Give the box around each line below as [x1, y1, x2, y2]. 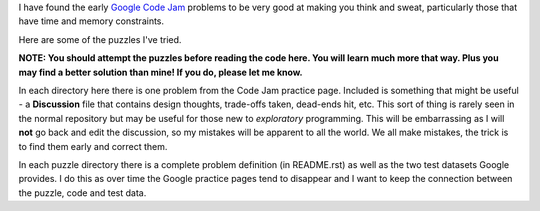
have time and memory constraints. [18, 15, 165, 27]
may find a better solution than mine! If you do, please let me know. [18, 66, 303, 78]
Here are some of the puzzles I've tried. [18, 33, 182, 45]
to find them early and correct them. [18, 140, 168, 152]
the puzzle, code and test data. [18, 186, 147, 199]
